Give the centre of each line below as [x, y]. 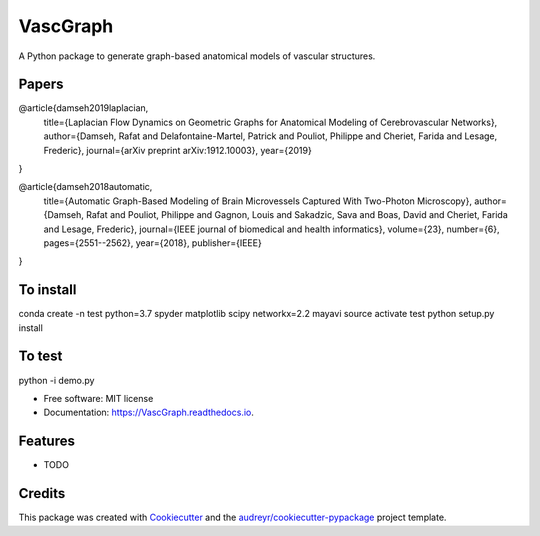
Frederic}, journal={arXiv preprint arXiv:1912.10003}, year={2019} [177, 150]
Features [46, 441]
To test [40, 356]
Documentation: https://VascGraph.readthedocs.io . [148, 412]
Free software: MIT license [98, 398]
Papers [41, 84]
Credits [42, 493]
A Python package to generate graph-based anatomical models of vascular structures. [197, 56]
